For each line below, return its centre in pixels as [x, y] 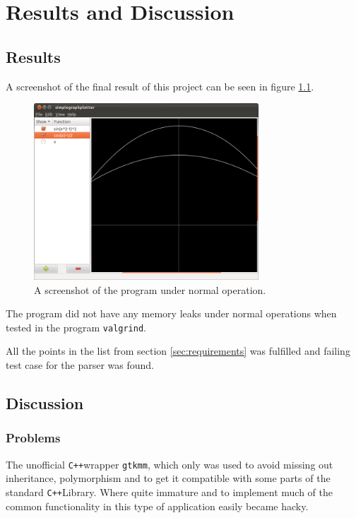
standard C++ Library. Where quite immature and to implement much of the [169, 491]
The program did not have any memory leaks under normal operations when [171, 313]
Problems [33, 438]
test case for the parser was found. [80, 365]
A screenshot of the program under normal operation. [150, 289]
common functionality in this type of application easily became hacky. [157, 506]
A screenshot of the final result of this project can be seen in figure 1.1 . [160, 86]
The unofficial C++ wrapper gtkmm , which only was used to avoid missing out [170, 464]
